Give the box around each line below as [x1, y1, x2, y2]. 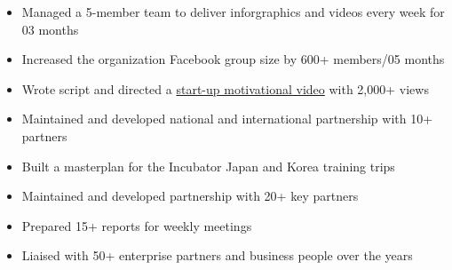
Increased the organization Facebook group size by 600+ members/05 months [21, 50, 445, 68]
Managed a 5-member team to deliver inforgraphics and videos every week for [21, 3, 445, 20]
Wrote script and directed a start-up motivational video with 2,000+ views [21, 79, 429, 98]
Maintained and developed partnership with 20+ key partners [21, 187, 359, 205]
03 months [21, 20, 79, 38]
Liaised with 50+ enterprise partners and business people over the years [21, 246, 413, 265]
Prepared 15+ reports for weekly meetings [21, 216, 252, 234]
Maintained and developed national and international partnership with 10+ [21, 109, 433, 128]
